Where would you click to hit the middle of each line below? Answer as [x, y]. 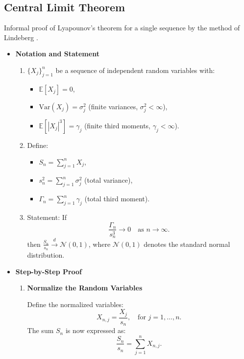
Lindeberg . [21, 37]
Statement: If [47, 217]
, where [99, 244]
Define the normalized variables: [75, 304]
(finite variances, [113, 106]
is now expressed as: [96, 330]
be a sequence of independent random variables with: [135, 70]
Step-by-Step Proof [49, 271]
